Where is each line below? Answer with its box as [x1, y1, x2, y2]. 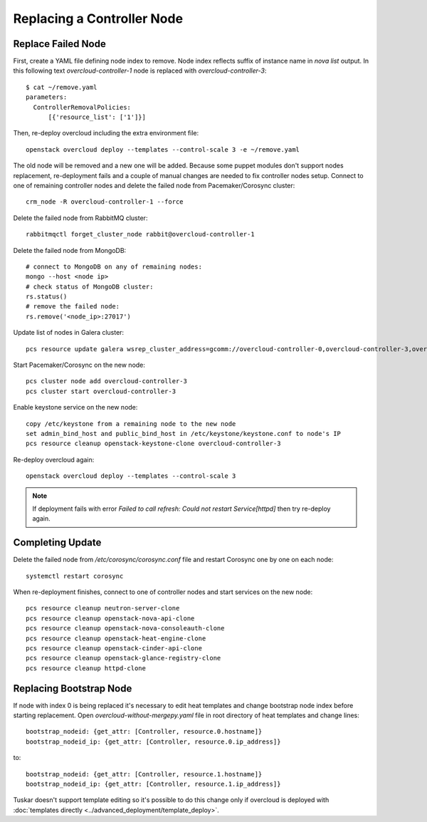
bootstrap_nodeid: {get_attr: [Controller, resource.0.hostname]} [26, 727, 263, 736]
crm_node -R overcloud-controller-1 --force [26, 198, 184, 206]
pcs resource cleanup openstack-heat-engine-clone [26, 634, 206, 642]
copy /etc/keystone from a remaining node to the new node [26, 420, 236, 427]
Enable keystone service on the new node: [13, 403, 138, 412]
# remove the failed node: [26, 303, 120, 311]
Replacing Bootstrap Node [13, 682, 132, 694]
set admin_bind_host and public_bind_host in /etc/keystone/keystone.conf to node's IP [26, 430, 342, 437]
